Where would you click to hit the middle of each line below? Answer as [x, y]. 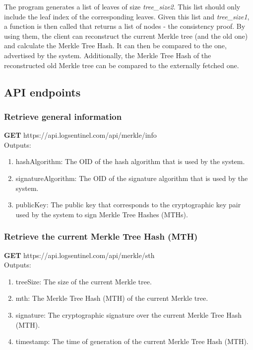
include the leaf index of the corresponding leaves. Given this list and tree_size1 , [127, 16]
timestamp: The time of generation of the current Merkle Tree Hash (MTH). [132, 341]
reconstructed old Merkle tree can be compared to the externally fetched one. [122, 65]
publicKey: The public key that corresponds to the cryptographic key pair [128, 205]
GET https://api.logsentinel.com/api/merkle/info [80, 135]
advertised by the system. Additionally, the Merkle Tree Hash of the [108, 55]
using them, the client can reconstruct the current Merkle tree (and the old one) [126, 36]
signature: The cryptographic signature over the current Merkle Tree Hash [128, 314]
